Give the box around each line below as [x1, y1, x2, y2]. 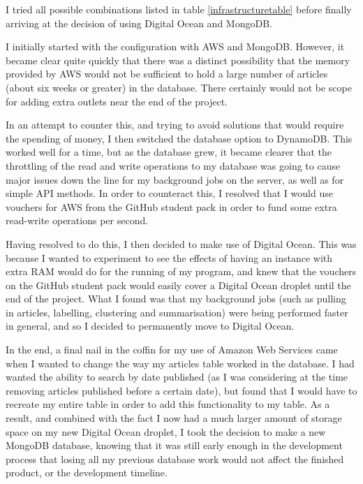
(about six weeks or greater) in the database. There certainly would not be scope [6, 80, 352, 94]
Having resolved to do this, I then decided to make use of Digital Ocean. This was [6, 236, 357, 251]
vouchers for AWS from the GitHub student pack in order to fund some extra [6, 199, 337, 214]
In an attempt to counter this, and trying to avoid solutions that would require [6, 117, 344, 132]
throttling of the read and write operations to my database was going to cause [6, 158, 341, 173]
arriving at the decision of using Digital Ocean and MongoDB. [6, 15, 272, 30]
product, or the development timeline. [6, 465, 168, 480]
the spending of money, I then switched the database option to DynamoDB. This [6, 131, 353, 145]
